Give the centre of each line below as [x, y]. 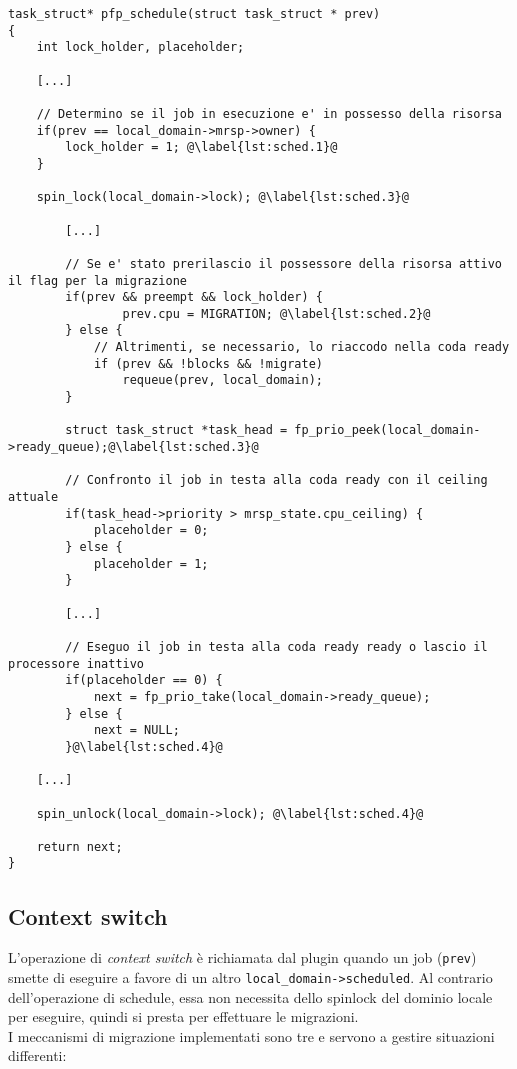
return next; [79, 846]
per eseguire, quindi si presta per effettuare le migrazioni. [183, 1016]
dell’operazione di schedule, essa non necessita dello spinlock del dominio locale [250, 996]
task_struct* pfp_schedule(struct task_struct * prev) [194, 14]
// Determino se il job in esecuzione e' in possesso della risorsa [269, 113]
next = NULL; [136, 730]
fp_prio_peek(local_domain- [387, 430]
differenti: [37, 1055]
